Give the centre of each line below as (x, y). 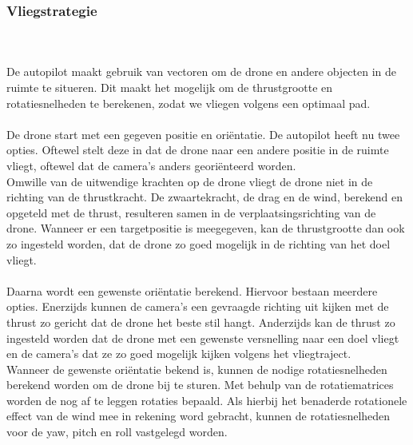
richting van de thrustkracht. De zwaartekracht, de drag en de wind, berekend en (205, 197)
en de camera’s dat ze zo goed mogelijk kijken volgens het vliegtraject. (179, 354)
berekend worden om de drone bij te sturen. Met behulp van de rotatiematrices (200, 385)
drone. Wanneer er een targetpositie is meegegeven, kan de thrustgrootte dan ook (206, 228)
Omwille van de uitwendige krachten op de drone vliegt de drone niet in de (190, 181)
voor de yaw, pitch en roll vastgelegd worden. (117, 432)
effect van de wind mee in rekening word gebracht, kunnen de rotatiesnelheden (199, 416)
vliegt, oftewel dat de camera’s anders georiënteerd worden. (151, 165)
